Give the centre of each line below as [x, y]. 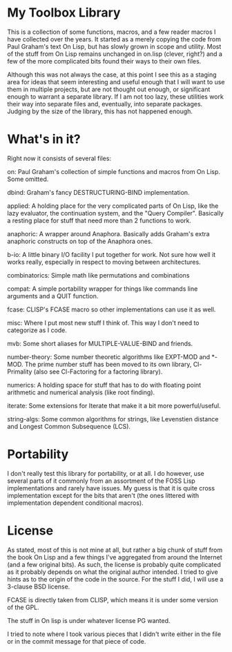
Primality [20, 372]
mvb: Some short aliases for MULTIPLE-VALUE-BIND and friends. [100, 343]
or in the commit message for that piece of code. [77, 641]
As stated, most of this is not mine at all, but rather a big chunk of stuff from [115, 550]
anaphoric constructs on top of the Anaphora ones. [80, 241]
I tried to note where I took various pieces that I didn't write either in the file [114, 634]
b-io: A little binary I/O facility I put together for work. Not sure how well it [112, 254]
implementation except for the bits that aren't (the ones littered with [103, 495]
